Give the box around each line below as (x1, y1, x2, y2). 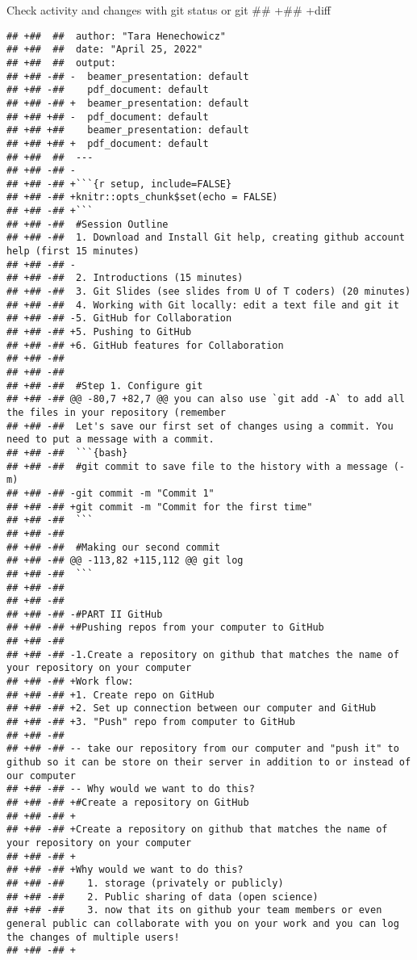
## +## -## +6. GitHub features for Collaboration (6, 339, 284, 351)
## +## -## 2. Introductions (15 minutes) (6, 272, 244, 284)
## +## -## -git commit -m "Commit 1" (6, 487, 215, 499)
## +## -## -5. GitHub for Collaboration (6, 312, 232, 325)
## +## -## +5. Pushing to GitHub (6, 326, 192, 338)
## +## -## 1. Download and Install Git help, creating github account (6, 232, 405, 244)
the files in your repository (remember (6, 406, 227, 418)
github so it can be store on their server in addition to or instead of (6, 757, 411, 769)
